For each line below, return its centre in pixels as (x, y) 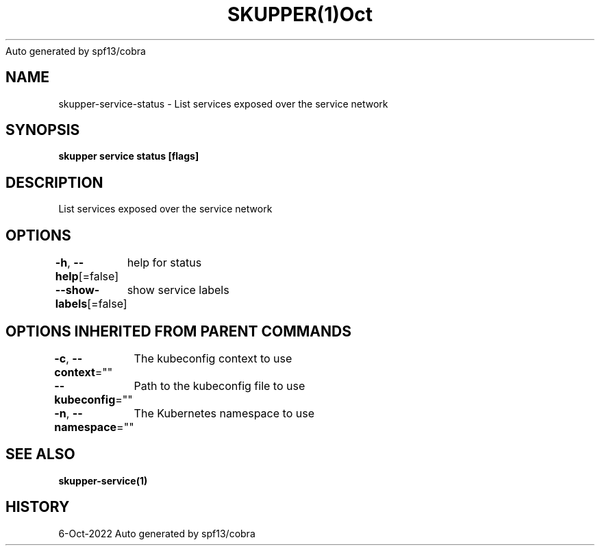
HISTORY (38, 507)
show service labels (178, 290)
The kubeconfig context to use (213, 358)
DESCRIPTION (54, 182)
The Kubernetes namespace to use (224, 413)
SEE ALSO (40, 454)
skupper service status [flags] (129, 156)
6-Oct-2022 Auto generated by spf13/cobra (157, 533)
